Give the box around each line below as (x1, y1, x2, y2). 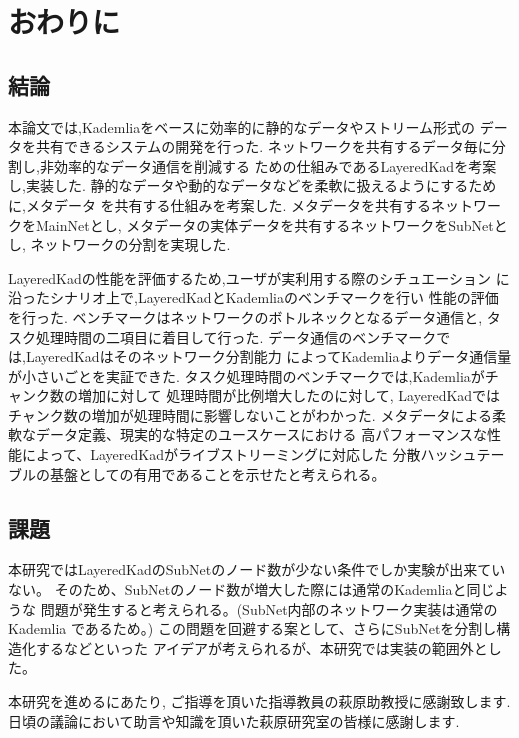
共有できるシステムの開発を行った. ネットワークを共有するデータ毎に (35, 136, 492, 157)
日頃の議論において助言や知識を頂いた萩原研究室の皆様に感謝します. (8, 710, 460, 731)
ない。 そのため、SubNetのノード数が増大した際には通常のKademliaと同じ (8, 579, 495, 600)
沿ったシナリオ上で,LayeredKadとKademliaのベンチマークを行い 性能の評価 (8, 287, 499, 308)
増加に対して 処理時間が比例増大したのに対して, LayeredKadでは (77, 385, 501, 406)
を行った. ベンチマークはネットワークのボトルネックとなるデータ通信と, (8, 306, 483, 327)
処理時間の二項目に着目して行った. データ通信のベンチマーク (35, 326, 437, 347)
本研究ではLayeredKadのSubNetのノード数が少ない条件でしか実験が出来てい (8, 559, 506, 580)
